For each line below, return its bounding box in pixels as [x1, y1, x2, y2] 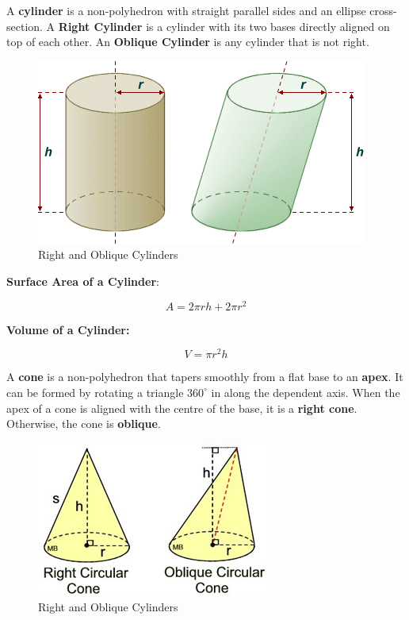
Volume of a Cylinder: [6, 321, 130, 337]
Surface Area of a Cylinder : [6, 272, 159, 289]
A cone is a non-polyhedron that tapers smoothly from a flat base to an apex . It [6, 368, 403, 385]
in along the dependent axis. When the [211, 383, 400, 400]
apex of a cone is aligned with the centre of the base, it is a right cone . [6, 399, 357, 416]
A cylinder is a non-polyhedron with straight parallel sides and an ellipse [6, 2, 366, 18]
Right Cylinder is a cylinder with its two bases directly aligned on [58, 17, 390, 34]
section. [6, 17, 43, 34]
